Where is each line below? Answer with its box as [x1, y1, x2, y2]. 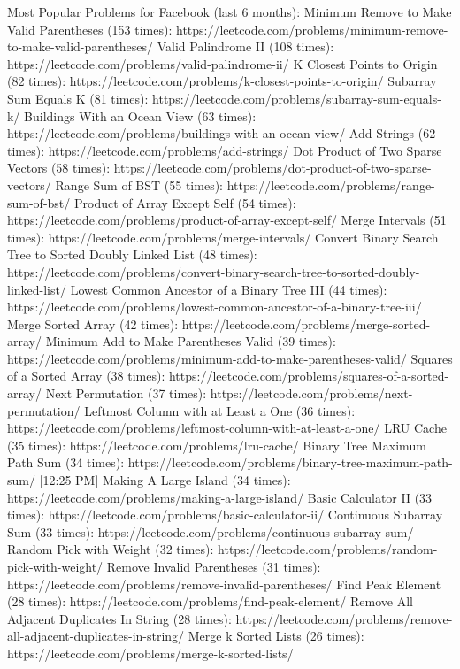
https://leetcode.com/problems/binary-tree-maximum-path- [127, 453, 453, 472]
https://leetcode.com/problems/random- [218, 540, 438, 558]
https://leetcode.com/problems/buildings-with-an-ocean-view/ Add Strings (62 [7, 124, 436, 142]
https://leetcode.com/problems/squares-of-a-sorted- [168, 366, 449, 385]
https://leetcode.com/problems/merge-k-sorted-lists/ [7, 643, 294, 662]
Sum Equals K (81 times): [7, 88, 149, 107]
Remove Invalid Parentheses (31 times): [106, 557, 321, 575]
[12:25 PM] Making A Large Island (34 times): [39, 471, 291, 489]
